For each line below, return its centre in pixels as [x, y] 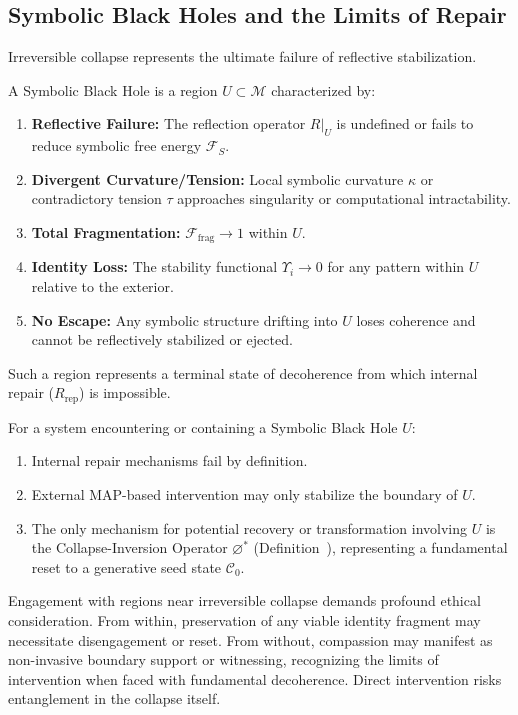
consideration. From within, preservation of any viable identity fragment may [244, 620]
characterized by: [323, 89]
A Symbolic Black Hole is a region [113, 89]
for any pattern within [396, 266]
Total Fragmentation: [106, 231]
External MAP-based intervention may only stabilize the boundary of [244, 494]
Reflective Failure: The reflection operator [168, 123]
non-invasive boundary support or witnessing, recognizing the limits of [223, 659]
